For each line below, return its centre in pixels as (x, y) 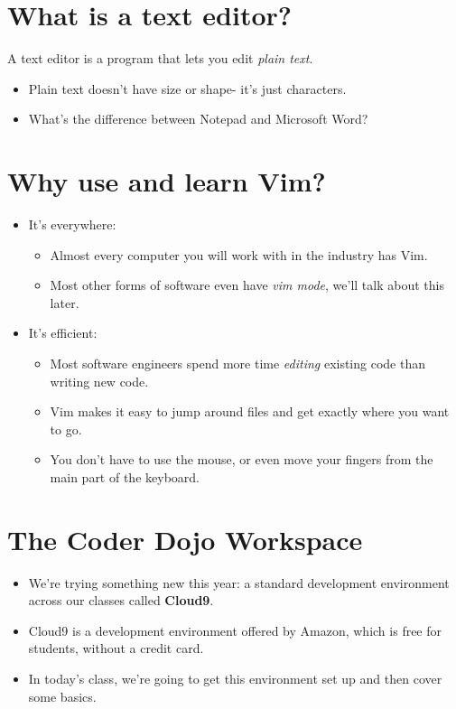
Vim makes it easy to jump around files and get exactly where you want (250, 411)
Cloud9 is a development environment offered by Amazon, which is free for (235, 630)
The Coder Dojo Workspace (185, 539)
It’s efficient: (63, 333)
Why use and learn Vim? (167, 181)
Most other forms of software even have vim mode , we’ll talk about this (247, 285)
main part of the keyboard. (125, 476)
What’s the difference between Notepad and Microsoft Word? (198, 119)
